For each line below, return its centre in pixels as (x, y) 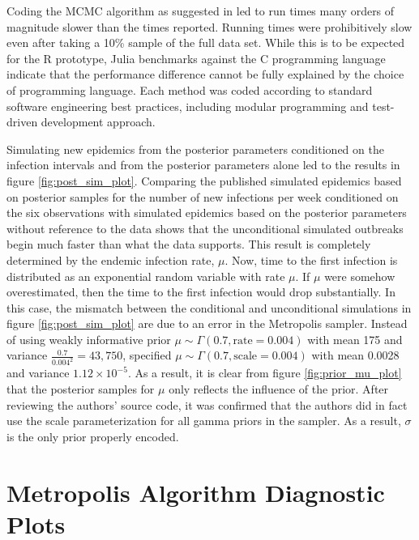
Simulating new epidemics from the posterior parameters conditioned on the (195, 149)
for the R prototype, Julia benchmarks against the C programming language (196, 58)
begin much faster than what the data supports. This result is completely (189, 244)
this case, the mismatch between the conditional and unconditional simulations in (209, 307)
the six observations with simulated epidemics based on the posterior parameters (207, 213)
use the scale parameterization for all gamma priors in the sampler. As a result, (204, 421)
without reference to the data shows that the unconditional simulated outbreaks (205, 228)
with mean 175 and (355, 339)
